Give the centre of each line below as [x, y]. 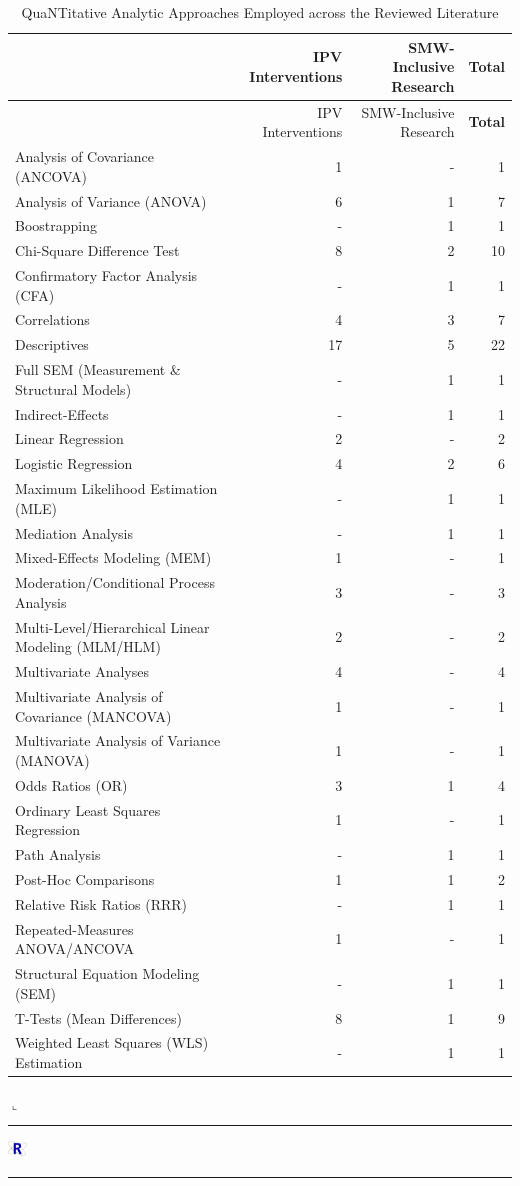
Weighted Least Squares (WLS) [112, 1042]
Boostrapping [56, 225]
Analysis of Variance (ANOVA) [111, 200]
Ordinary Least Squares [88, 809]
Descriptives [52, 344]
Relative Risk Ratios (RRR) [101, 903]
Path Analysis [58, 854]
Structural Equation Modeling [107, 973]
